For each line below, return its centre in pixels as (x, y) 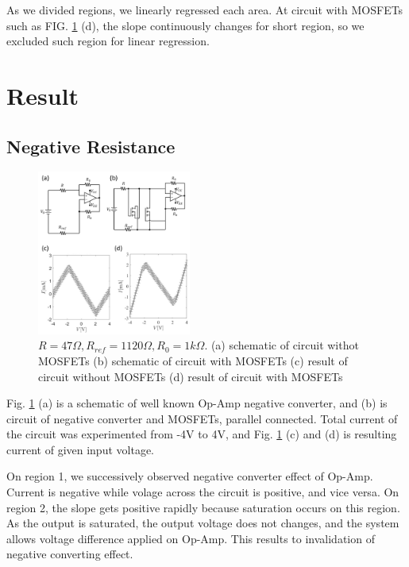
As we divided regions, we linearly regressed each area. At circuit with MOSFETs (205, 10)
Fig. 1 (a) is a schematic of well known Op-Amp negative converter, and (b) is (197, 403)
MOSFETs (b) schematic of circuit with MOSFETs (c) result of (193, 360)
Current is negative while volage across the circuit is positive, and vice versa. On (203, 492)
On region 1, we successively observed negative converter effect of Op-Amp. (190, 476)
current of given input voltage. (80, 449)
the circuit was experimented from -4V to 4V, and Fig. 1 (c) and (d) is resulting (202, 434)
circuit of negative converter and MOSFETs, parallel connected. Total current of (202, 418)
